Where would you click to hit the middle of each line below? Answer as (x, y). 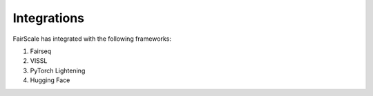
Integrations (49, 18)
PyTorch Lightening (58, 70)
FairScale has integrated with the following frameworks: (92, 39)
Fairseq (41, 51)
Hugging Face (50, 80)
